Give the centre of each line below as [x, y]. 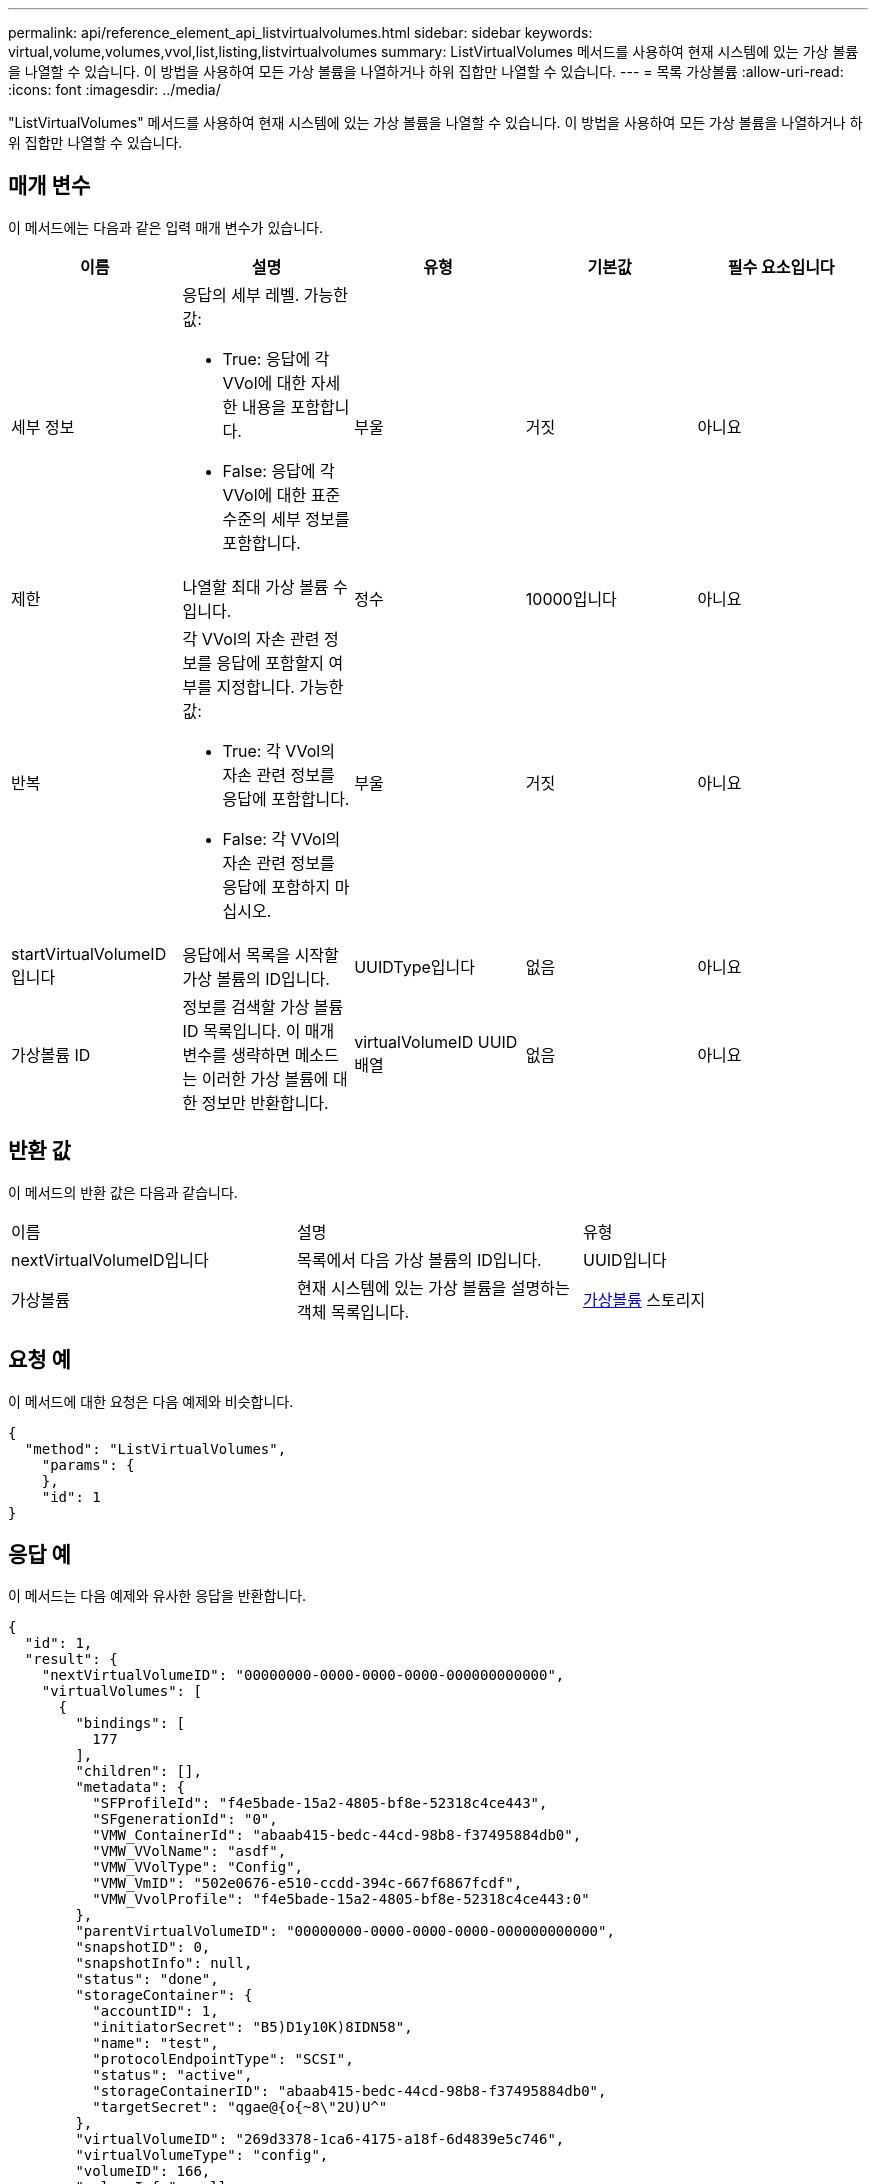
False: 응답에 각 [278, 470]
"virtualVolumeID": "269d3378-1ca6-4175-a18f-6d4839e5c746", [320, 2139]
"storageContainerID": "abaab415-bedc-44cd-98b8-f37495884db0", [349, 2091]
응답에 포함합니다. [286, 798]
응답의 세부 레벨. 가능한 [265, 294]
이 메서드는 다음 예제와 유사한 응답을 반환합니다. [157, 1596]
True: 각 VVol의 [278, 750]
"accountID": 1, [155, 2011]
